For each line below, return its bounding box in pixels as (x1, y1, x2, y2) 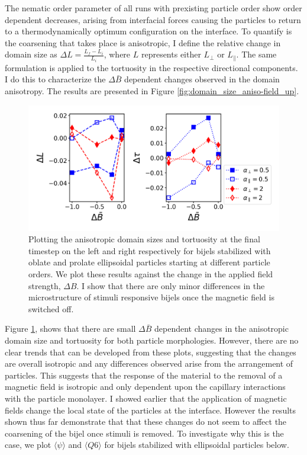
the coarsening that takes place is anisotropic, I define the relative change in (5, 36, 281, 49)
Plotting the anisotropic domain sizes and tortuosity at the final (28, 233, 260, 245)
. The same (236, 48, 277, 60)
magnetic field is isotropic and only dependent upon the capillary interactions (5, 380, 286, 393)
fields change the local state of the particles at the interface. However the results (5, 403, 296, 416)
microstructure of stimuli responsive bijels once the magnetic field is (28, 291, 274, 303)
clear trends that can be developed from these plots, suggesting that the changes (5, 345, 296, 358)
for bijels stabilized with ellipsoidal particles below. (104, 438, 289, 451)
